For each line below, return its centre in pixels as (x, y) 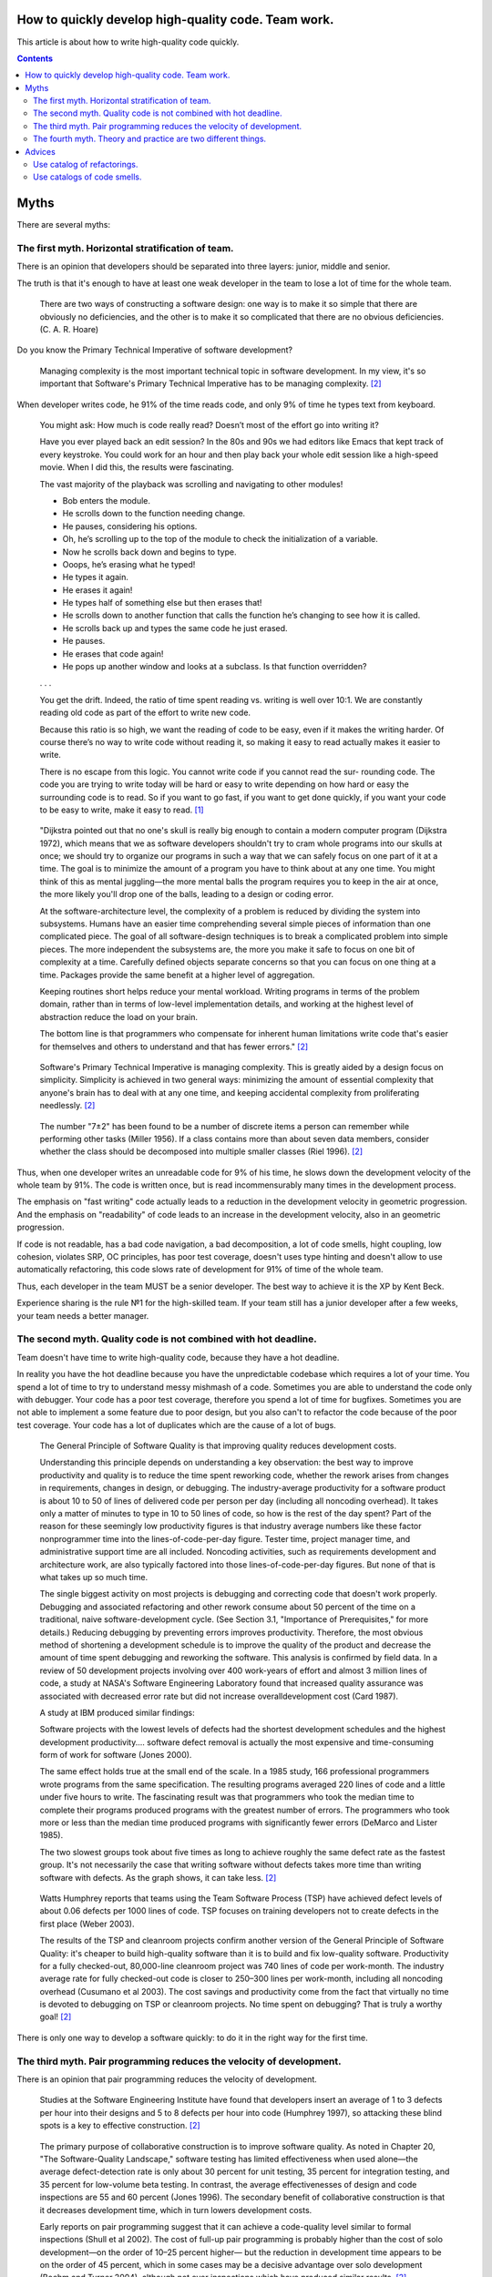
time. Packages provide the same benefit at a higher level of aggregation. (177, 975)
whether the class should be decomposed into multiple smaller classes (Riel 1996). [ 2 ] (201, 1151)
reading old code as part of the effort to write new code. (145, 713)
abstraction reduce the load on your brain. (118, 1016)
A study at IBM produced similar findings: (117, 1712)
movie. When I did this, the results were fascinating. (137, 467)
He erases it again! (97, 590)
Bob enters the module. (106, 500)
